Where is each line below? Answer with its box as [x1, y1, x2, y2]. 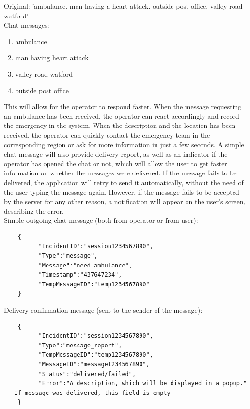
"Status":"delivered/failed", [38, 370, 136, 378]
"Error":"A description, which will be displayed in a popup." [38, 380, 247, 387]
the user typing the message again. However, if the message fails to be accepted [4, 187, 239, 197]
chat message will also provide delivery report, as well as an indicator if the [4, 149, 228, 159]
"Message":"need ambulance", [38, 262, 132, 269]
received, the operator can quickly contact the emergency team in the [4, 129, 210, 140]
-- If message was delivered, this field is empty [4, 389, 171, 396]
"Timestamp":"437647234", [38, 271, 122, 279]
